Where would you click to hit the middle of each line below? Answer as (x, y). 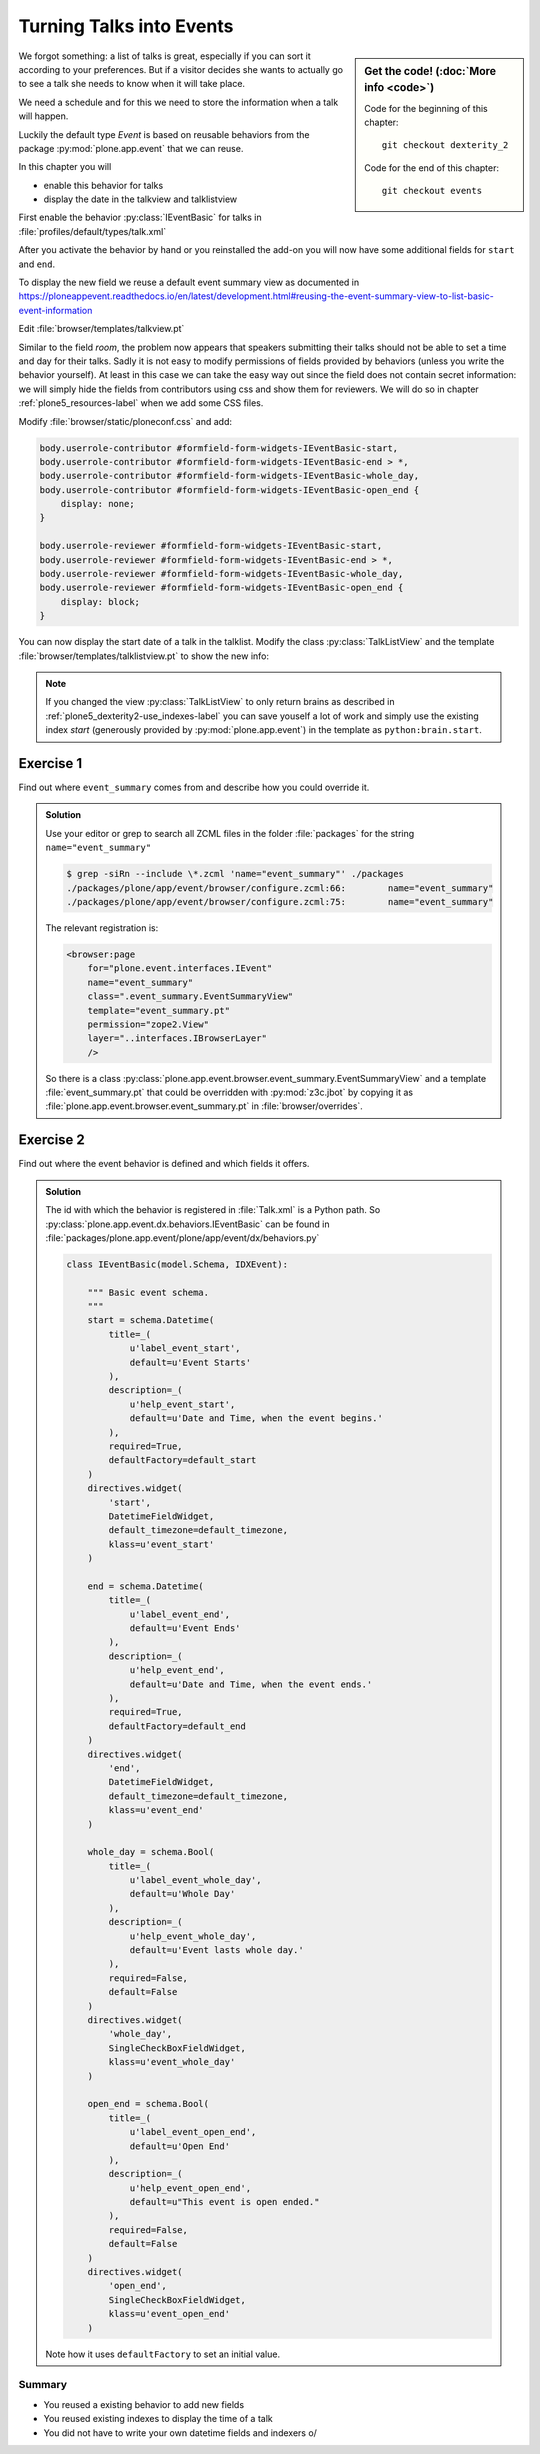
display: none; (97, 504)
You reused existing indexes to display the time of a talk (158, 2419)
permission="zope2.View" (148, 1024)
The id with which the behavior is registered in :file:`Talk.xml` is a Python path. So (213, 1210)
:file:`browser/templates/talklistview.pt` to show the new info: (144, 656)
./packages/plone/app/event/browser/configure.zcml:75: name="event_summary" (280, 901)
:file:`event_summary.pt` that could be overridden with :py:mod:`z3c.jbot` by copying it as (229, 1092)
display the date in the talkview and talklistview (140, 199)
